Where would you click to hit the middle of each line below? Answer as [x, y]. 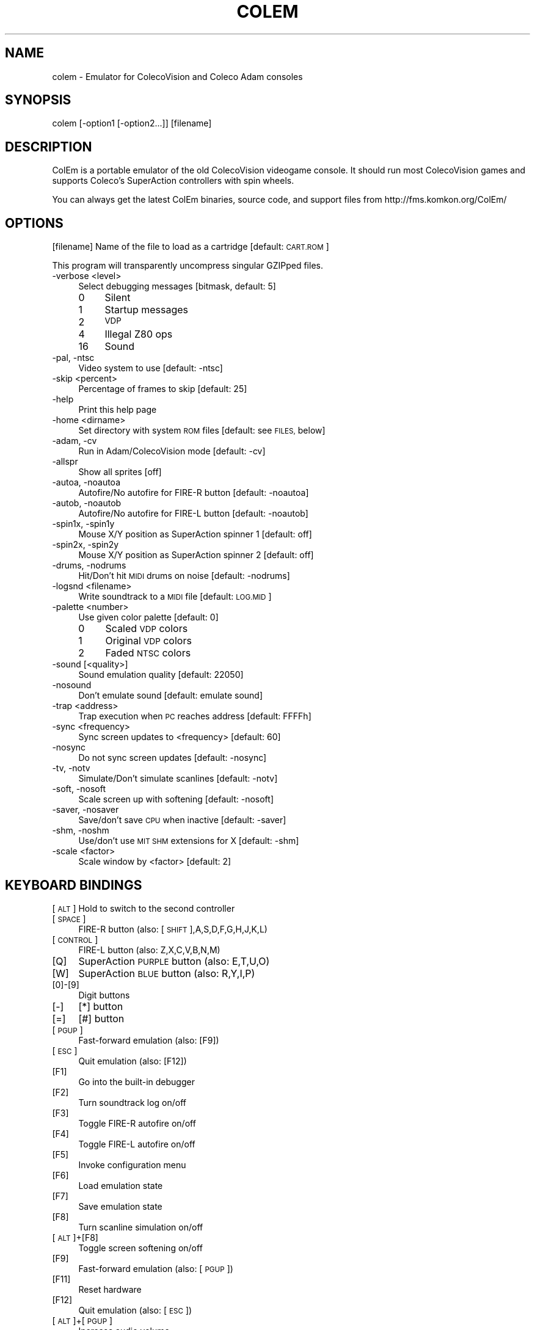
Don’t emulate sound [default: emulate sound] [171, 696]
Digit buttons [104, 995]
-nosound [72, 685]
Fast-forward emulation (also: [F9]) [149, 1040]
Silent [118, 298]
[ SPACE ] [69, 918]
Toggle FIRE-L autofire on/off [137, 1144]
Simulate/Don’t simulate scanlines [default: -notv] [178, 779]
